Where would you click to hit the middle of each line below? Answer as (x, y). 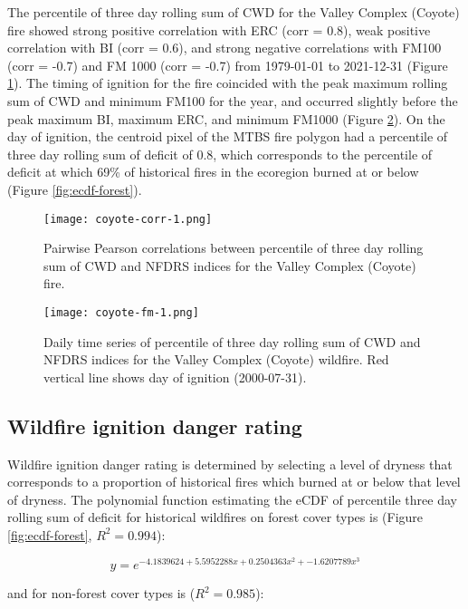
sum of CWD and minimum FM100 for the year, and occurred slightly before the (233, 100)
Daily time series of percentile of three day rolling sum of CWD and (232, 341)
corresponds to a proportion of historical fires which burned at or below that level (234, 482)
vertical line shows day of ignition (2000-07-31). (175, 377)
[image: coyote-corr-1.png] (128, 219)
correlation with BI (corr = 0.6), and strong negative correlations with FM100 (224, 48)
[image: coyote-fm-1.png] (121, 312)
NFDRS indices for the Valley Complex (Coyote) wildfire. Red (216, 359)
